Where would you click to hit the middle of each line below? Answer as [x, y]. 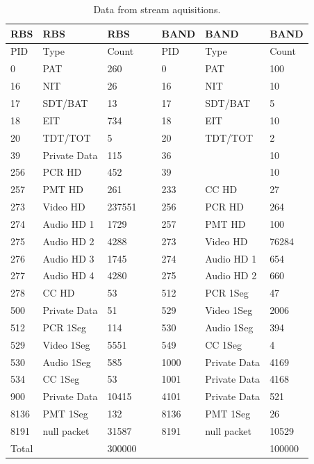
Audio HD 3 [68, 258]
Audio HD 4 [68, 275]
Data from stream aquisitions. [157, 9]
